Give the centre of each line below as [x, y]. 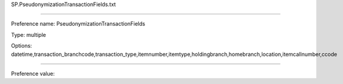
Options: [22, 46]
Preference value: [33, 73]
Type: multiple [28, 35]
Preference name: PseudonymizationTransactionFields [78, 24]
